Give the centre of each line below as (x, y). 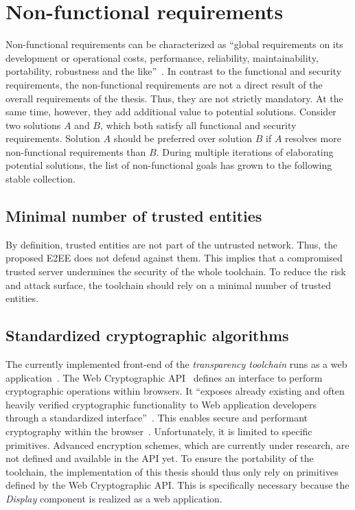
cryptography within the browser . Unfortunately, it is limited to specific (159, 431)
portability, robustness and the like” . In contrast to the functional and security (174, 71)
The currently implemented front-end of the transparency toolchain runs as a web (176, 364)
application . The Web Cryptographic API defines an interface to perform (164, 377)
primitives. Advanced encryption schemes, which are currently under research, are (177, 444)
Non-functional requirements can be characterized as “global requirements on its (174, 44)
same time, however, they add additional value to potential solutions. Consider (171, 112)
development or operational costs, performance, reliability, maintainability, (162, 57)
